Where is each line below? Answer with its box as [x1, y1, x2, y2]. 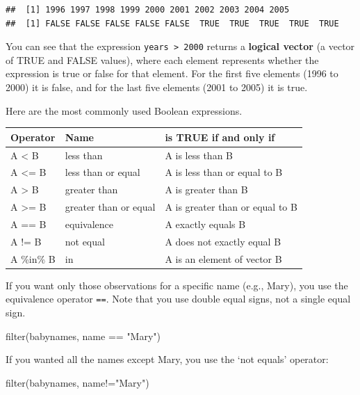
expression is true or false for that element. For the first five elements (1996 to [6, 66, 338, 81]
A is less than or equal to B [165, 165, 283, 179]
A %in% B [10, 251, 56, 266]
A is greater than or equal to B [165, 200, 297, 214]
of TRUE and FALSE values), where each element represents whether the [6, 52, 319, 67]
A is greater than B [165, 182, 248, 197]
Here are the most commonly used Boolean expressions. [6, 103, 243, 118]
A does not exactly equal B [165, 234, 281, 248]
